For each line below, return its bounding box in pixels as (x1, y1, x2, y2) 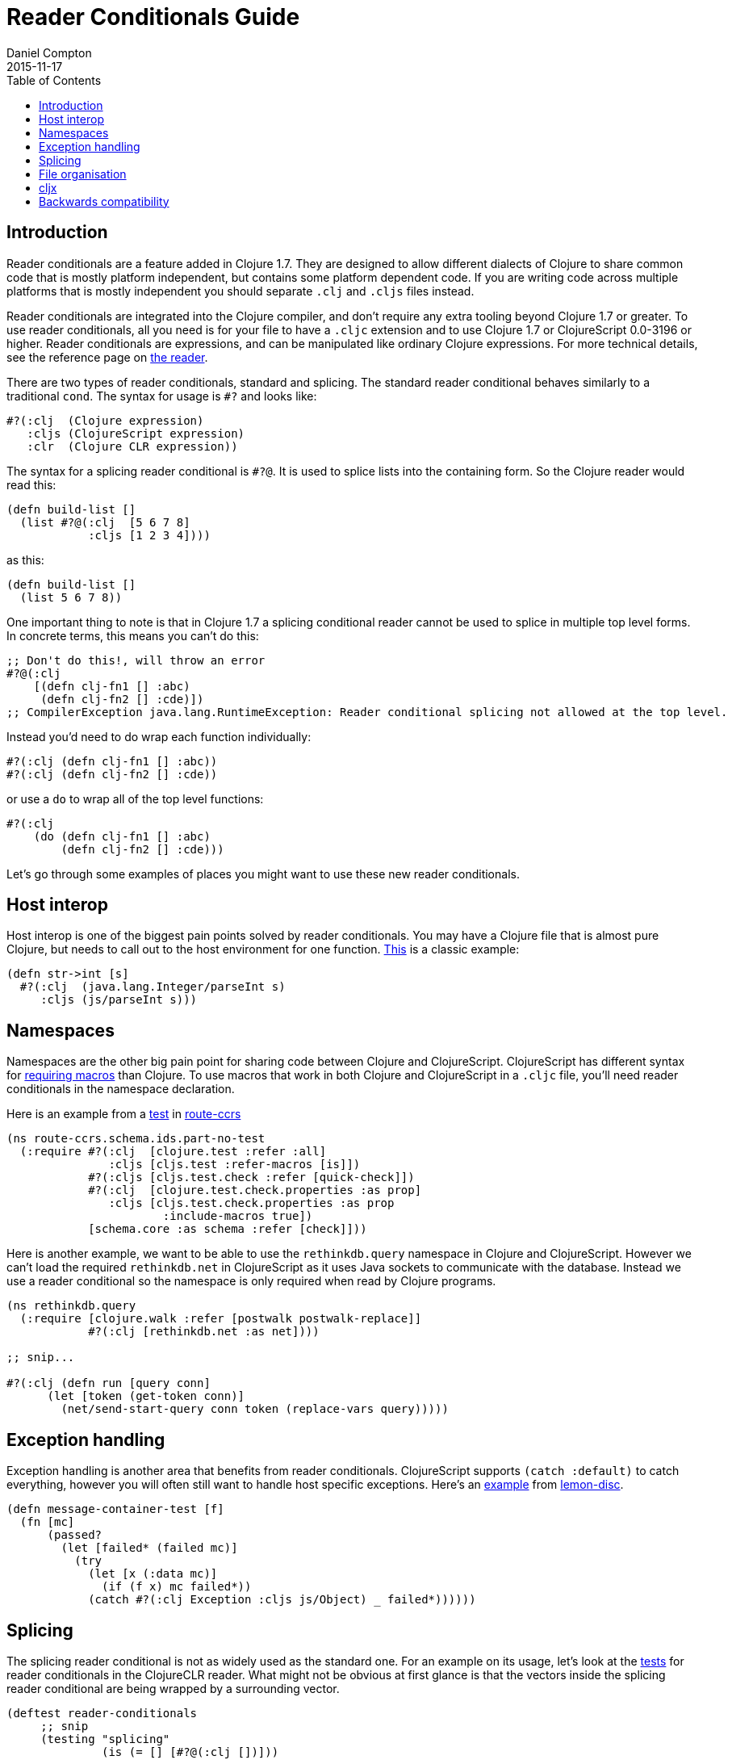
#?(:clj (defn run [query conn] (6, 1377, 211, 1390)
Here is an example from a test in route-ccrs (6, 1107, 241, 1121)
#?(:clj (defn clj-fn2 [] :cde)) (6, 767, 218, 781)
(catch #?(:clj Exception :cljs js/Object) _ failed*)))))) (88, 1593, 476, 1607)
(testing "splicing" (40, 1732, 170, 1745)
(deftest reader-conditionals (6, 1706, 198, 1720)
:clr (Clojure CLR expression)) (27, 439, 238, 453)
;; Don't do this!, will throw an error (6, 653, 266, 667)
